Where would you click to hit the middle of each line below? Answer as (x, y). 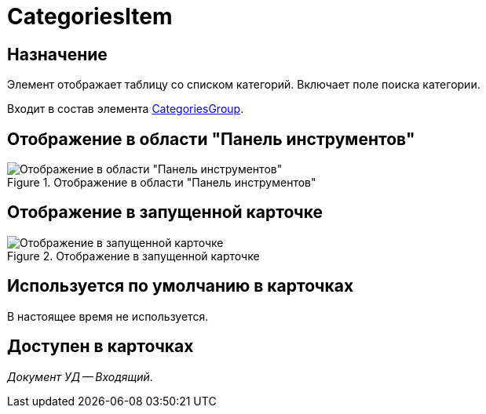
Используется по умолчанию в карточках (181, 286)
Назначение (57, 54)
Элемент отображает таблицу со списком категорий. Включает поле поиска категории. (244, 85)
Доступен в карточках (100, 347)
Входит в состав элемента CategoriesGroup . (126, 109)
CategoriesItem (90, 16)
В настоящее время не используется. (108, 316)
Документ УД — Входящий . (80, 376)
